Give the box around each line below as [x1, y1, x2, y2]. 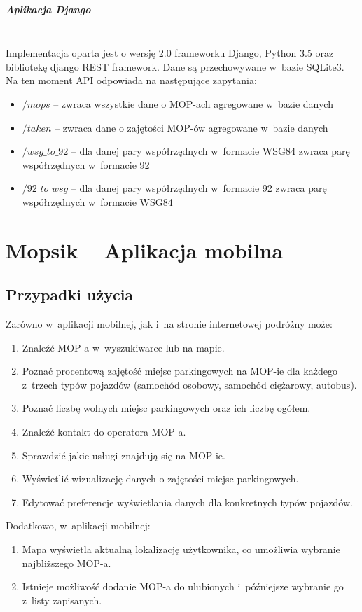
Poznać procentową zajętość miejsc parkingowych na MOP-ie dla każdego [22, 363, 337, 378]
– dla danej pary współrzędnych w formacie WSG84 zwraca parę [71, 144, 350, 158]
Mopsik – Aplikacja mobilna [6, 235, 284, 264]
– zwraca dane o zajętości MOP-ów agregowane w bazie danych [55, 120, 328, 134]
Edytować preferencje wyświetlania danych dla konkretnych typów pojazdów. [22, 494, 353, 509]
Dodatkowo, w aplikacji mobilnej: [6, 518, 151, 533]
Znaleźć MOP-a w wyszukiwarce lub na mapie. [22, 340, 225, 354]
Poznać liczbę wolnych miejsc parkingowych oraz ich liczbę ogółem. [22, 401, 311, 415]
